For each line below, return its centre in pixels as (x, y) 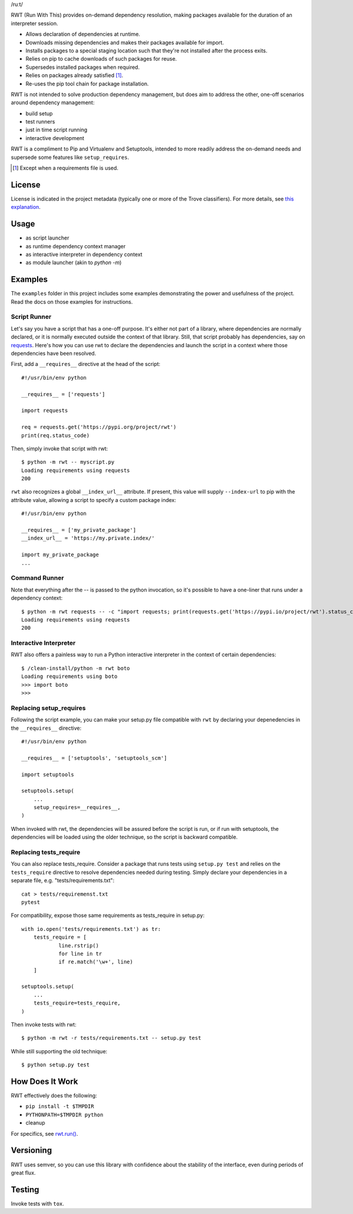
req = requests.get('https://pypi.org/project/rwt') (99, 427)
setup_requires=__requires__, (77, 807)
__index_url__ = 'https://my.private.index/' (88, 538)
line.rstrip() (79, 945)
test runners (40, 122)
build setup (39, 113)
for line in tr (80, 954)
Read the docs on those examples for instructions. (72, 302)
